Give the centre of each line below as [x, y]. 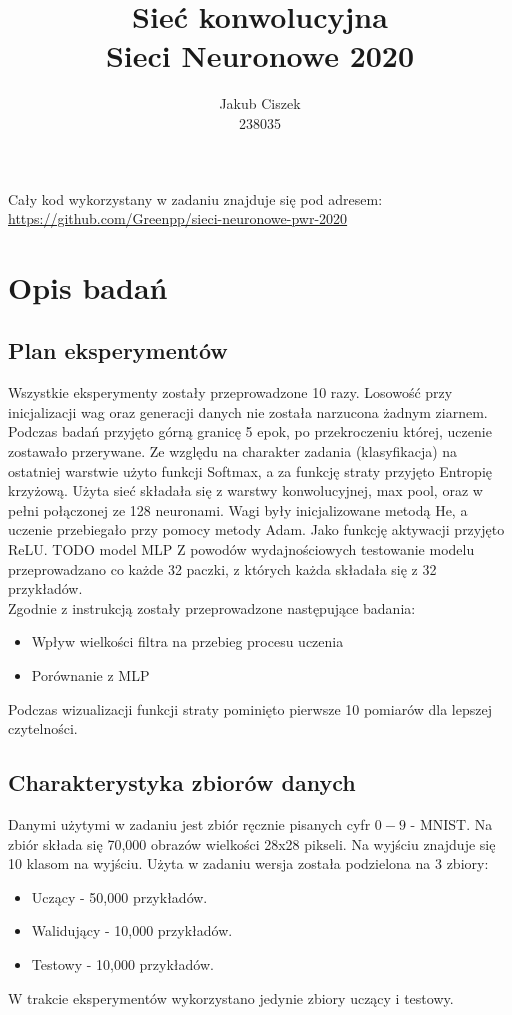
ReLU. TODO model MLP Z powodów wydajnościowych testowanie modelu [241, 549]
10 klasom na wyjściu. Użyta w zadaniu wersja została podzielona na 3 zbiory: [248, 863]
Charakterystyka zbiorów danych [182, 782]
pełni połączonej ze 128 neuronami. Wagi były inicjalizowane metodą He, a [238, 509]
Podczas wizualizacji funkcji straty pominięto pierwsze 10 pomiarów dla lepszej [250, 708]
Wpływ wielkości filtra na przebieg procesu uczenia [187, 641]
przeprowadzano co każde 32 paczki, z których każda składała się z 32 [222, 568]
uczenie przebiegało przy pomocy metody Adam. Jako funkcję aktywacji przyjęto [256, 529]
